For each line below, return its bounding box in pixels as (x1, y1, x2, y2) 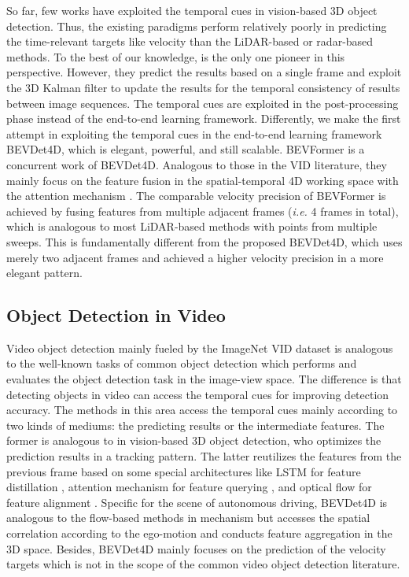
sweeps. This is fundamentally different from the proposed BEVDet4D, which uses (6, 233, 403, 250)
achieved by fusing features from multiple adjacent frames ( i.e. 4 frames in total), (6, 202, 399, 219)
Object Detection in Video (6, 303, 226, 327)
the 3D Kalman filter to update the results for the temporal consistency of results (6, 79, 400, 95)
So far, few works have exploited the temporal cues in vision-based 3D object (6, 2, 378, 18)
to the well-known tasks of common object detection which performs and (6, 355, 357, 372)
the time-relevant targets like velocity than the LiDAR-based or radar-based (6, 33, 374, 50)
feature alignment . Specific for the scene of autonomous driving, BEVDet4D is (6, 494, 388, 510)
